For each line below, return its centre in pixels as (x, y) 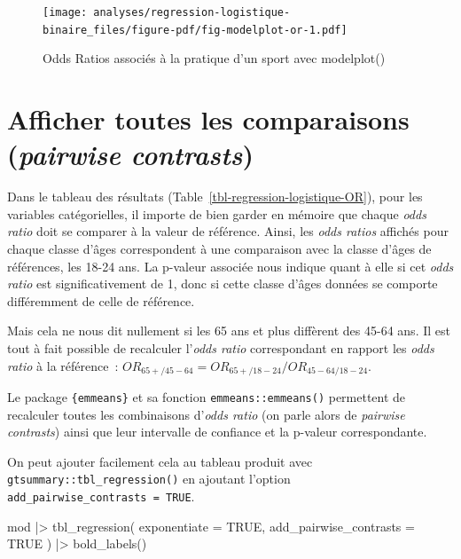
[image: (65, 12)
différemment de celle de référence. (101, 300)
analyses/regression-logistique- (192, 12)
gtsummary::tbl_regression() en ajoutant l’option (149, 479)
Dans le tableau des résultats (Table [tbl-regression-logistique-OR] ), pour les (215, 197)
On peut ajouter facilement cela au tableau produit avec (160, 461)
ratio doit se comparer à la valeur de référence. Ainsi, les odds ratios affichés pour (228, 231)
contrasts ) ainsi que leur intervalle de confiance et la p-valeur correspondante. (217, 432)
